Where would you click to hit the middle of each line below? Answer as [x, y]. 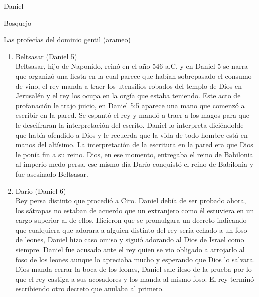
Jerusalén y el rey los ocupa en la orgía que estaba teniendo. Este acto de [128, 96]
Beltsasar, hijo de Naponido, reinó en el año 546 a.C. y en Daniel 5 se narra [132, 66]
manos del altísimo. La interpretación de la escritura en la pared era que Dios [134, 145]
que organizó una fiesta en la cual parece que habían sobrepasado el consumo [134, 76]
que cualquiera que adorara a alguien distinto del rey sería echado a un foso [131, 230]
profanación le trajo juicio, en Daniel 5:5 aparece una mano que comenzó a [130, 105]
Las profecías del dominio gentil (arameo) [67, 40]
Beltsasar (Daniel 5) [46, 56]
